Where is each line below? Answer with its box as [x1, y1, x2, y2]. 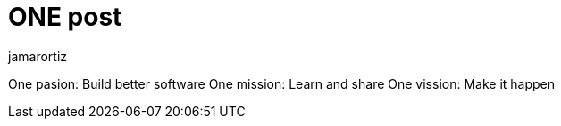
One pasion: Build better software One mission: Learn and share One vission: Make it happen [8, 75, 556, 91]
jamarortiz [8, 48, 68, 64]
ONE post [8, 2, 122, 32]
